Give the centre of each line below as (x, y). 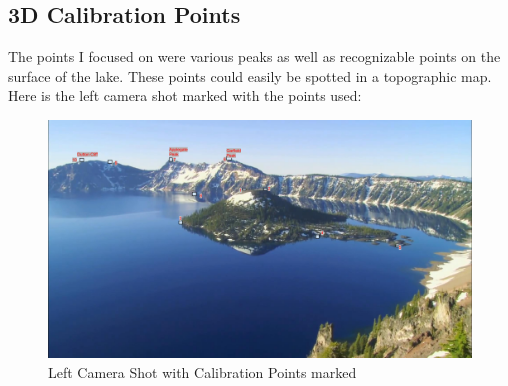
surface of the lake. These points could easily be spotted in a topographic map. (250, 75)
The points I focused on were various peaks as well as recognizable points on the (254, 56)
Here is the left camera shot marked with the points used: (185, 95)
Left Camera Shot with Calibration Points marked (202, 372)
